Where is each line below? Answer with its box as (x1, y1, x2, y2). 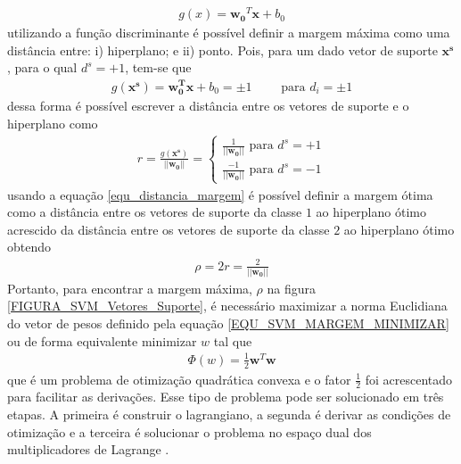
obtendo (7, 237, 52, 256)
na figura (267, 278, 317, 297)
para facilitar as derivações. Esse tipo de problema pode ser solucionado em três (7, 387, 444, 406)
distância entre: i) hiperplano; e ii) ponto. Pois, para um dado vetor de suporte (7, 40, 438, 59)
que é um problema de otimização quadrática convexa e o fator (7, 369, 351, 388)
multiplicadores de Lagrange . (7, 440, 169, 459)
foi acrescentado (365, 369, 453, 388)
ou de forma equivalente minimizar (7, 331, 197, 350)
